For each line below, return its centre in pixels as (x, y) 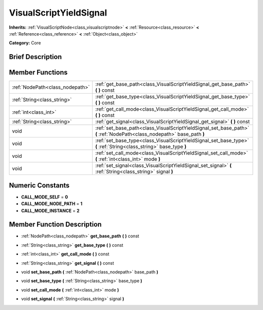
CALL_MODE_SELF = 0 (45, 197)
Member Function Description (55, 224)
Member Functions (38, 72)
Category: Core (25, 43)
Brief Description (35, 57)
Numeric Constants (39, 185)
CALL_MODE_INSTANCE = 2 (50, 211)
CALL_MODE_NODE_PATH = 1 (52, 204)
